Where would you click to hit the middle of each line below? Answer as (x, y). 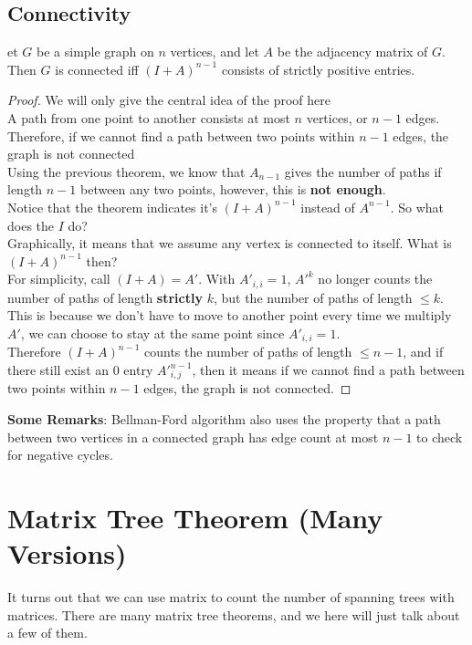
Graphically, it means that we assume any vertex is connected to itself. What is (230, 243)
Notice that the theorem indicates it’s (113, 207)
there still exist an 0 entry (80, 370)
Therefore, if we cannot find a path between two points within (181, 135)
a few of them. (47, 633)
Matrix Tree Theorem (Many (195, 518)
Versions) (67, 553)
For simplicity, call (59, 279)
